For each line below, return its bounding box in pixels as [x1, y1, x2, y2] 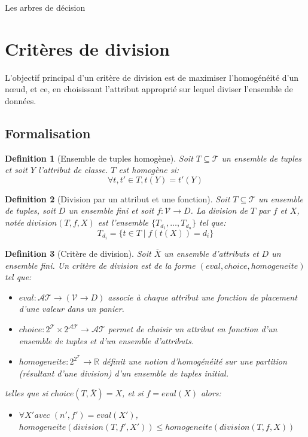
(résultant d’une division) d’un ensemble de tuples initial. [19, 366, 228, 379]
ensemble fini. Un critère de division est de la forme [5, 259, 196, 271]
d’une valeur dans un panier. [19, 302, 124, 315]
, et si [122, 387, 144, 399]
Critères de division [5, 36, 170, 60]
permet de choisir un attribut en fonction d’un [108, 323, 277, 335]
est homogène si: [118, 163, 179, 176]
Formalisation [5, 123, 91, 142]
